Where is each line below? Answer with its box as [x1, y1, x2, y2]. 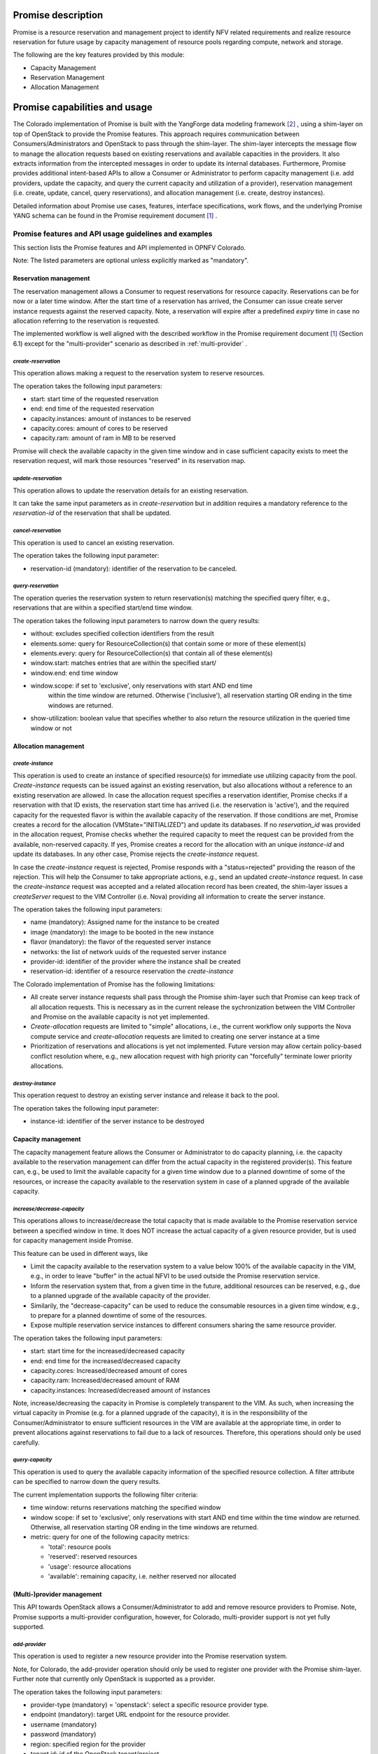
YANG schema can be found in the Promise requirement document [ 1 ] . [13, 211, 218, 220]
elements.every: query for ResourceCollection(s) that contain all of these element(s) [30, 649, 273, 657]
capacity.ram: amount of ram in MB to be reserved [30, 434, 176, 442]
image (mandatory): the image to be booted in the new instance [30, 928, 214, 936]
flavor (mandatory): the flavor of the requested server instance [30, 937, 211, 946]
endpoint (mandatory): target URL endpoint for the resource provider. [30, 1711, 230, 1719]
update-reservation [13, 475, 62, 482]
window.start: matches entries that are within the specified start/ [30, 659, 217, 667]
